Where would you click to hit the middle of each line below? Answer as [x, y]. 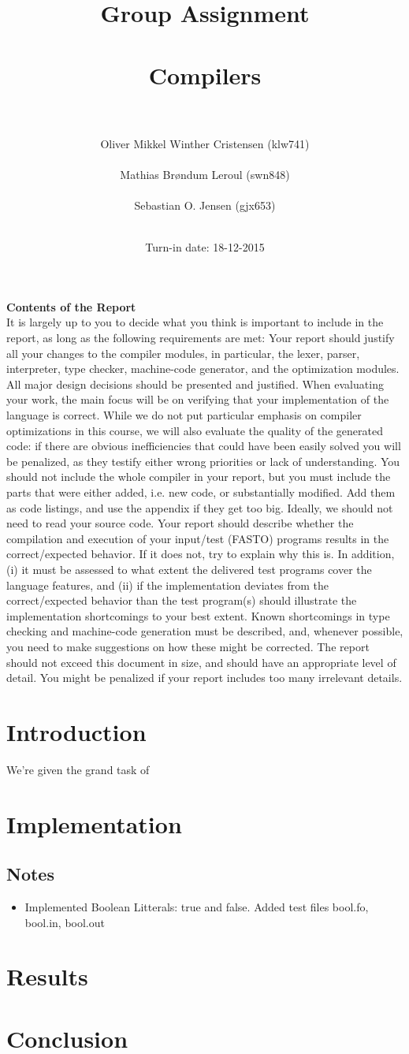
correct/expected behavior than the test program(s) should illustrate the [182, 600]
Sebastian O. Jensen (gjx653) [205, 205]
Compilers [205, 74]
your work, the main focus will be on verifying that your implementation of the [198, 399]
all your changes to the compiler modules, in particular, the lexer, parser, [183, 353]
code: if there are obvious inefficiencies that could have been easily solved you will [204, 446]
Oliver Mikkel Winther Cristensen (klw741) [205, 143]
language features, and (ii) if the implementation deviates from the [167, 585]
